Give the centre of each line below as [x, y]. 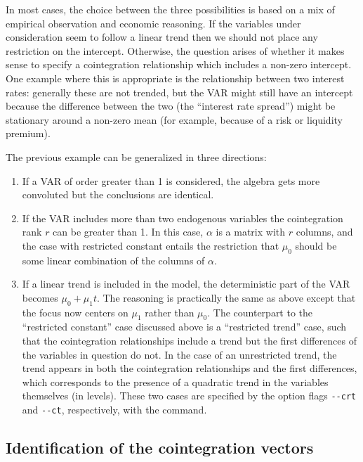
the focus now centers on [75, 312]
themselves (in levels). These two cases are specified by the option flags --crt [189, 396]
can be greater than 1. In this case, [128, 232]
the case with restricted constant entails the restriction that [151, 245]
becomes [40, 297]
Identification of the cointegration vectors [160, 448]
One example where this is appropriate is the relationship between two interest [175, 78]
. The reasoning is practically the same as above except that [226, 297]
